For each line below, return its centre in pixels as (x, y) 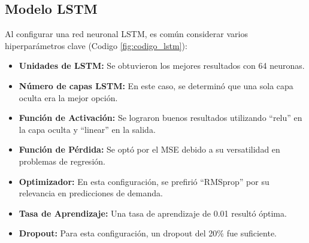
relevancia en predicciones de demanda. (91, 193)
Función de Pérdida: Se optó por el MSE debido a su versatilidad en (149, 149)
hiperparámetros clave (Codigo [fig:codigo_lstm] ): (96, 45)
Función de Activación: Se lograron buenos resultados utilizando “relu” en (160, 118)
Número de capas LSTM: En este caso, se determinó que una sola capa (156, 85)
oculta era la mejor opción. (68, 97)
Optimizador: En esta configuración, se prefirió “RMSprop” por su (144, 181)
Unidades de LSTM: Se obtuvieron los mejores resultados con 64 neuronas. (162, 66)
